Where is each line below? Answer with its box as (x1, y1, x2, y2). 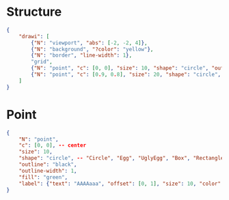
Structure (6, 4, 62, 20)
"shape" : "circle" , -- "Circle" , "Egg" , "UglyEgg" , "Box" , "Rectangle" (18, 155, 227, 162)
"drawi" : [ (18, 33, 50, 40)
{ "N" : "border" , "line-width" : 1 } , (31, 52, 133, 59)
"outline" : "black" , (18, 161, 77, 168)
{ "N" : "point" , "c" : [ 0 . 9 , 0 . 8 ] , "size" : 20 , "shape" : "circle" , (31, 71, 221, 78)
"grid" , (31, 59, 53, 66)
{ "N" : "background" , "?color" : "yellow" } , (31, 46, 154, 53)
